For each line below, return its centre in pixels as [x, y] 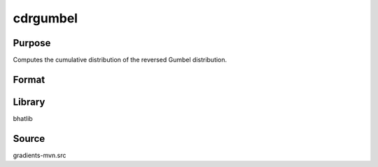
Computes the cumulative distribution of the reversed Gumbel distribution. [120, 60]
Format [29, 79]
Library [29, 102]
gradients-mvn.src [40, 155]
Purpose [32, 43]
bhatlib [23, 118]
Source [29, 139]
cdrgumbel [45, 18]
